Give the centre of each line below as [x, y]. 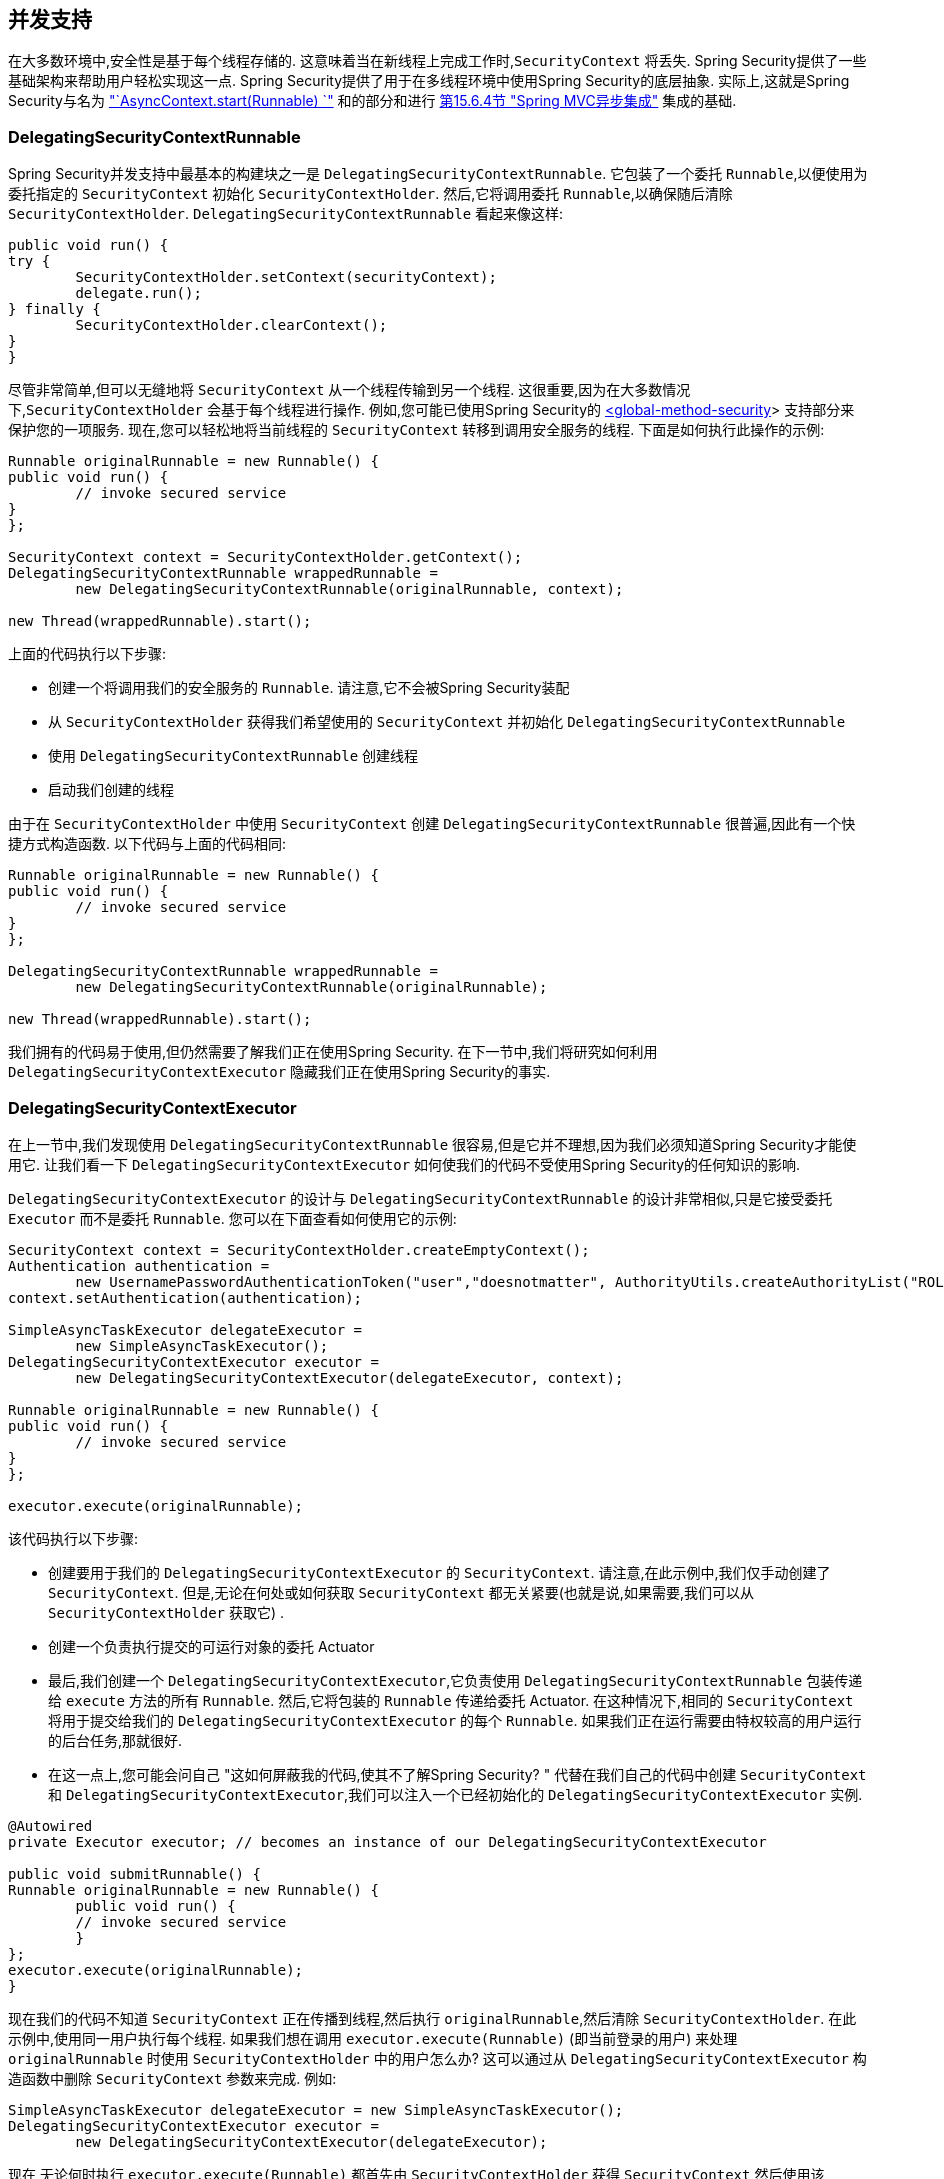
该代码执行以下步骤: [73, 1538]
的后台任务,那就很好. [115, 1740]
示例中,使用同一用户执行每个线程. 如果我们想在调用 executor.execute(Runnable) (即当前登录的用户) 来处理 [373, 2038]
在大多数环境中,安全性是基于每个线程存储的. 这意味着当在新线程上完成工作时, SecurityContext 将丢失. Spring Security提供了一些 [437, 61]
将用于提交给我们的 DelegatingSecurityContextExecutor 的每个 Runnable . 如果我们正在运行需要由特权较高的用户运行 [455, 1720]
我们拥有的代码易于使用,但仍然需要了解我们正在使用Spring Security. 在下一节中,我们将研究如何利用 [333, 1052]
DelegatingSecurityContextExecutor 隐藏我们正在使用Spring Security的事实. [279, 1072]
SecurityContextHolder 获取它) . [166, 1612]
